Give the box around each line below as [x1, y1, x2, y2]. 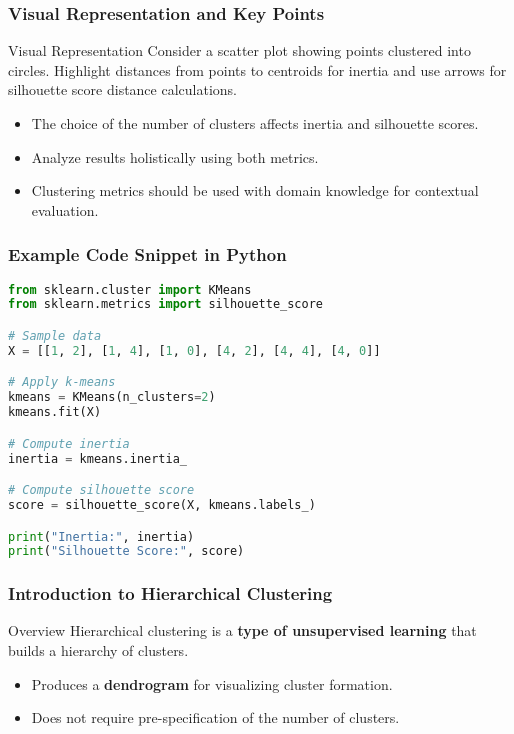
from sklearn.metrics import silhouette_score [8, 297, 323, 312]
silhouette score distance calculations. [8, 79, 237, 100]
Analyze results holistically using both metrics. [31, 146, 319, 167]
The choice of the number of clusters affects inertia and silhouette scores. [31, 113, 479, 133]
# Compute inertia [8, 436, 130, 451]
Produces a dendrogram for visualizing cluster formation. [31, 673, 393, 694]
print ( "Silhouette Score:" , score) [8, 544, 245, 559]
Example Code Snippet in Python [8, 242, 287, 267]
